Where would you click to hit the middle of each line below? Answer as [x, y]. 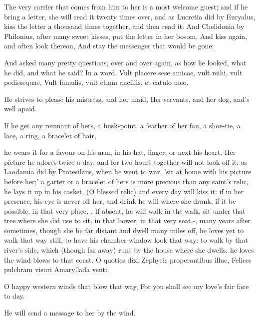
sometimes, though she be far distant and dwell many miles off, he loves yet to [124, 230]
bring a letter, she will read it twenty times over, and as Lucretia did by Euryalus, [130, 16]
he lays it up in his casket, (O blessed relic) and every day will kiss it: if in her [124, 191]
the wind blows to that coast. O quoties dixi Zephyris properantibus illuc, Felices [128, 259]
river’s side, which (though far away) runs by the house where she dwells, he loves [129, 250]
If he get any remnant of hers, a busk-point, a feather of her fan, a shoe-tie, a [122, 125]
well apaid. [20, 109]
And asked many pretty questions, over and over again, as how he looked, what [125, 62]
